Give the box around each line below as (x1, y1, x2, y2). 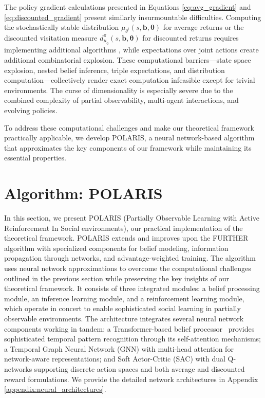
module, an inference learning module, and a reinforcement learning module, (4, 293, 244, 303)
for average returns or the (163, 22, 244, 32)
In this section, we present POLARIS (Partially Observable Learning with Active (4, 212, 259, 223)
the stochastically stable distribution (4, 22, 119, 32)
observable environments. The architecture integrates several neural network (4, 313, 244, 323)
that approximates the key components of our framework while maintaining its (4, 142, 252, 153)
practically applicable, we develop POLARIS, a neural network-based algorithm (4, 132, 255, 143)
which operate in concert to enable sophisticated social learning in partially (4, 303, 241, 314)
